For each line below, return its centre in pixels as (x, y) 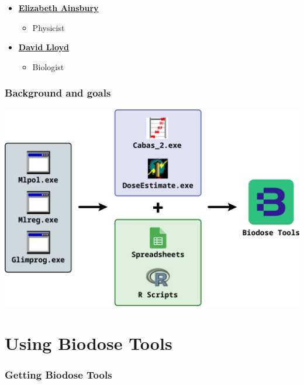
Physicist (49, 27)
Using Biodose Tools (89, 343)
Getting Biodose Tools (58, 375)
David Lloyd (44, 47)
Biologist (48, 66)
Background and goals (58, 93)
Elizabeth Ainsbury (58, 8)
